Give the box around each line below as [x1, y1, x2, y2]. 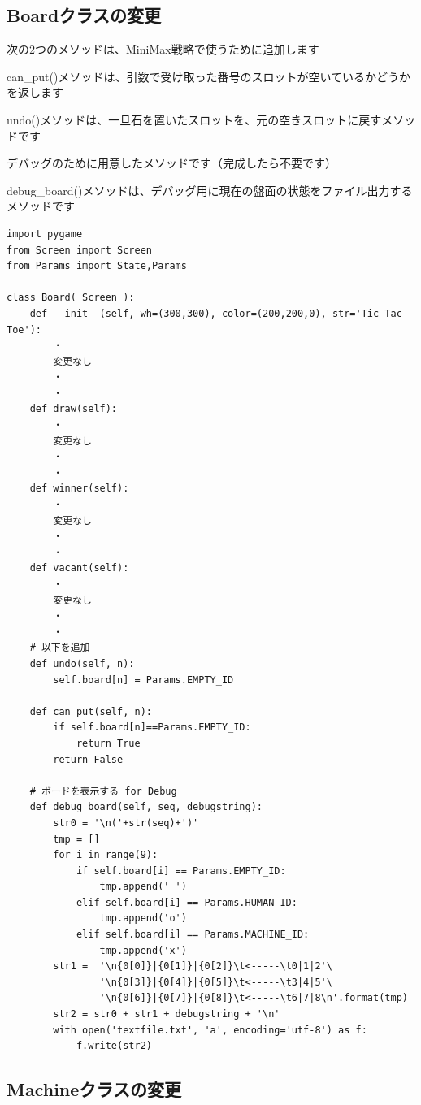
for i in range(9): [53, 849, 158, 861]
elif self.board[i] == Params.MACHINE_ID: [76, 929, 310, 941]
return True [76, 737, 141, 749]
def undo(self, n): [29, 657, 135, 669]
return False [53, 753, 124, 765]
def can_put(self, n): [29, 705, 152, 717]
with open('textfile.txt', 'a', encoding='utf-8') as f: [53, 1024, 367, 1036]
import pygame [7, 227, 83, 240]
